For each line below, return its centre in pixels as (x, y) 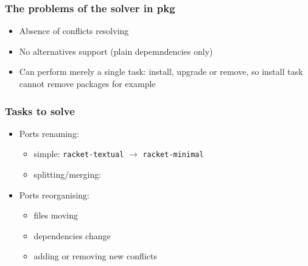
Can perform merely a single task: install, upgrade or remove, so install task (161, 72)
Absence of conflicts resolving (74, 31)
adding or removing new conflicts (95, 256)
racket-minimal (173, 155)
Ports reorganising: (54, 194)
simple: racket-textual (79, 154)
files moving (56, 215)
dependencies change (72, 235)
